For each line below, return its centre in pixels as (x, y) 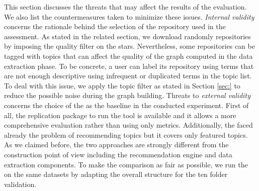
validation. (20, 184)
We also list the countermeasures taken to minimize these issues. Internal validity (129, 16)
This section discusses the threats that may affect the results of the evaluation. (125, 7)
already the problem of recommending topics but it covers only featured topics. (126, 134)
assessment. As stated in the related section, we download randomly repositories (127, 36)
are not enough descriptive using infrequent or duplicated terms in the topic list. (128, 76)
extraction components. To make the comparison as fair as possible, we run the (126, 164)
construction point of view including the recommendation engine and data (118, 154)
